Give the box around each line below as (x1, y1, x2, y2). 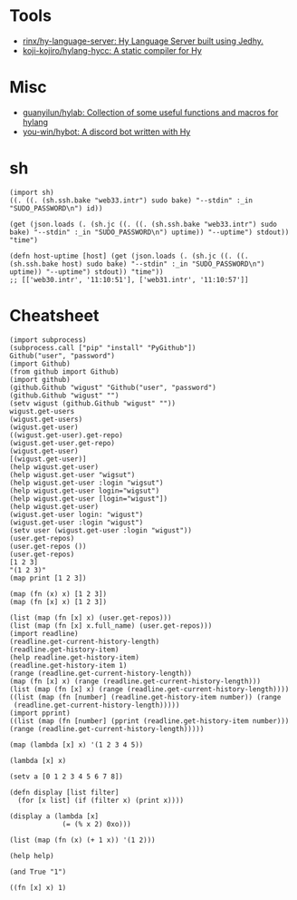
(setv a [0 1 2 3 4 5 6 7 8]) (9, 772, 124, 781)
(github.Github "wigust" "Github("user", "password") (9, 383, 217, 392)
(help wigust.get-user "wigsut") (9, 470, 136, 479)
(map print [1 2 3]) (9, 573, 88, 582)
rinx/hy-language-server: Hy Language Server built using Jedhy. (22, 35, 264, 46)
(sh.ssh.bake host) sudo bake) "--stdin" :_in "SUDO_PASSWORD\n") (9, 259, 265, 269)
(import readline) (9, 629, 79, 638)
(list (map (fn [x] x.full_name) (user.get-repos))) (9, 621, 213, 631)
